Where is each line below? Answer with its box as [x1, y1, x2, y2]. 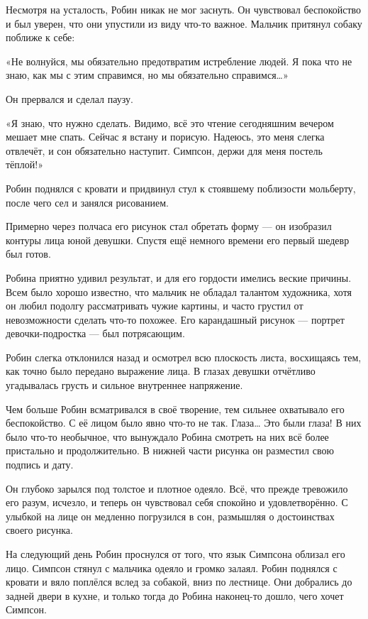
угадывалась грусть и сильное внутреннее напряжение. [6, 378, 243, 393]
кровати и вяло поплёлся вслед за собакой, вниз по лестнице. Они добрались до [6, 574, 352, 589]
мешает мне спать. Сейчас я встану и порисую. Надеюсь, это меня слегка [6, 129, 325, 144]
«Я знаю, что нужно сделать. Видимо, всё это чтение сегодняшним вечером [6, 115, 334, 130]
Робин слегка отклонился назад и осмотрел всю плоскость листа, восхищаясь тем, [6, 349, 362, 364]
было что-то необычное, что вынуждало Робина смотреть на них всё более [6, 429, 329, 444]
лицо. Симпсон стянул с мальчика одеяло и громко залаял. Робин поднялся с [6, 560, 338, 575]
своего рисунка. [6, 522, 73, 537]
